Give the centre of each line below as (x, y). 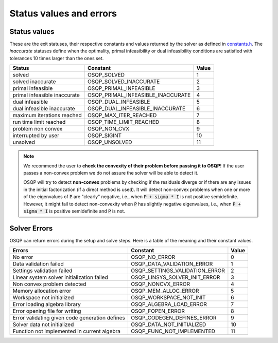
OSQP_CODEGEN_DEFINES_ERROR (174, 318)
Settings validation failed (42, 271)
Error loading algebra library (47, 304)
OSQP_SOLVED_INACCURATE (124, 82)
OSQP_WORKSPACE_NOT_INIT (168, 298)
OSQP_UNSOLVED (110, 142)
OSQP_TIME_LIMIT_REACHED (124, 122)
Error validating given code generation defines (69, 318)
